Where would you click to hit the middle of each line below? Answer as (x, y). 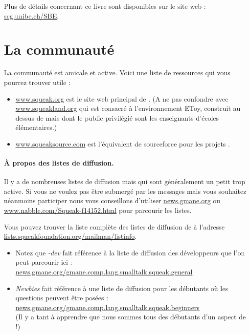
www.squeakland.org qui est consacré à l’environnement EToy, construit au (128, 108)
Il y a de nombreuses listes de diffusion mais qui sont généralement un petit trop (125, 181)
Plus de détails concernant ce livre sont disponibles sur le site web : (105, 6)
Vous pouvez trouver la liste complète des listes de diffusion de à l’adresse (114, 226)
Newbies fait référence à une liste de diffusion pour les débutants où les (122, 288)
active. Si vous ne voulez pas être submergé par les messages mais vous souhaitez (125, 191)
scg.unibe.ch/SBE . (32, 15)
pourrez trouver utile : (37, 82)
